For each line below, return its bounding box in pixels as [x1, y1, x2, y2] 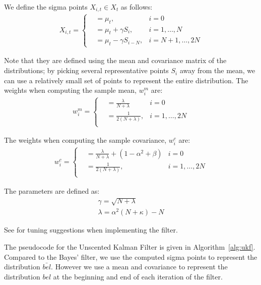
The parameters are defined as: [4, 185, 100, 196]
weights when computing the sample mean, [4, 85, 137, 95]
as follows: [120, 2, 153, 12]
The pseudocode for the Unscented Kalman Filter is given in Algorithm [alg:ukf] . [4, 241, 255, 252]
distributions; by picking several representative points [4, 65, 169, 76]
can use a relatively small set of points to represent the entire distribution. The [4, 75, 248, 85]
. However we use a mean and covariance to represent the [51, 261, 228, 272]
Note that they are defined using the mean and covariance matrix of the [4, 55, 227, 66]
